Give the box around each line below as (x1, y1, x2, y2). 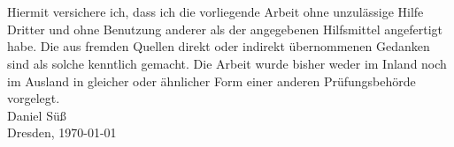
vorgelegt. (7, 89, 60, 107)
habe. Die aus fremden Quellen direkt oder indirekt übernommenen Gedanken (7, 37, 430, 55)
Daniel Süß (7, 106, 66, 124)
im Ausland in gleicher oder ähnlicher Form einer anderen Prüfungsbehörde (7, 71, 416, 90)
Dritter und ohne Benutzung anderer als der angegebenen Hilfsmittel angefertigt (7, 19, 442, 38)
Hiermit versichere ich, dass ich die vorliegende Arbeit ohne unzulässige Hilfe (7, 3, 424, 21)
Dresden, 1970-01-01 (7, 123, 117, 142)
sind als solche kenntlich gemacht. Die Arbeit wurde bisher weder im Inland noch (7, 54, 447, 72)
